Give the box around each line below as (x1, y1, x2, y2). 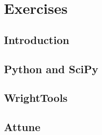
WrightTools (4, 90, 68, 105)
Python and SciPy (4, 61, 99, 76)
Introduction (4, 32, 70, 47)
